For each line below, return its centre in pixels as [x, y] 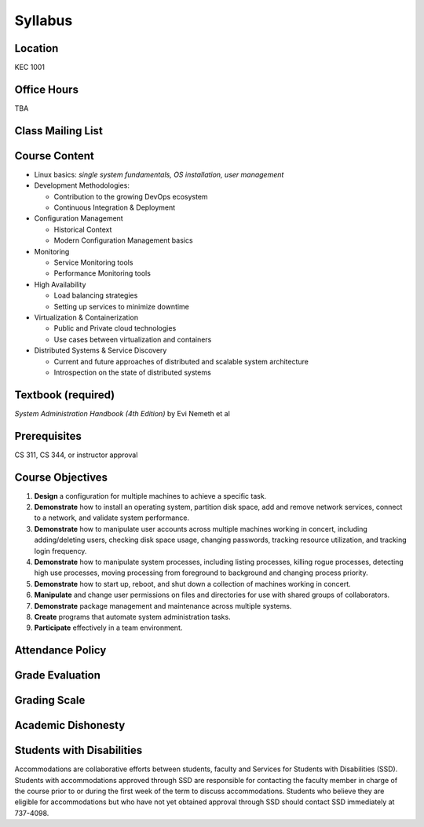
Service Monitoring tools [93, 262]
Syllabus [44, 20]
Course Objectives [61, 477]
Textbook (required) [65, 395]
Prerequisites [48, 436]
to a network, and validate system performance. [112, 518]
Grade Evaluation [58, 675]
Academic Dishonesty [70, 725]
